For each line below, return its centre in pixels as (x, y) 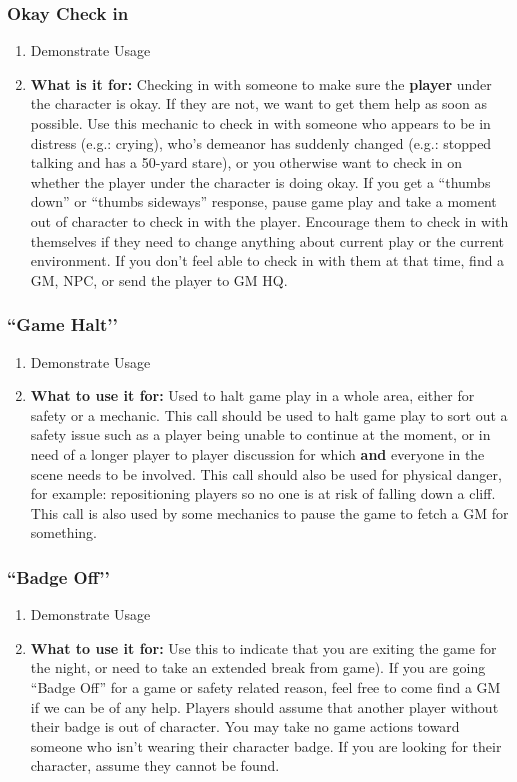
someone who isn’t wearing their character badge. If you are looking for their (266, 745)
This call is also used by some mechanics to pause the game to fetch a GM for (269, 512)
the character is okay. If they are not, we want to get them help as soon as (258, 103)
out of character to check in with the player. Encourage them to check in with (269, 220)
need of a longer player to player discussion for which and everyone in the (257, 453)
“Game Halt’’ (62, 324)
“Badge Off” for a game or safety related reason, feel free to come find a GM (265, 686)
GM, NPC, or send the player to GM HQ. (159, 279)
